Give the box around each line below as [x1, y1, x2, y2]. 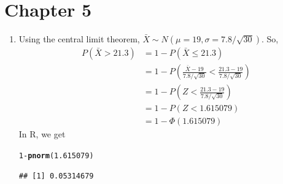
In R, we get [18, 128, 66, 140]
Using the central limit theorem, [18, 33, 140, 45]
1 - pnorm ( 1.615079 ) [18, 151, 94, 160]
